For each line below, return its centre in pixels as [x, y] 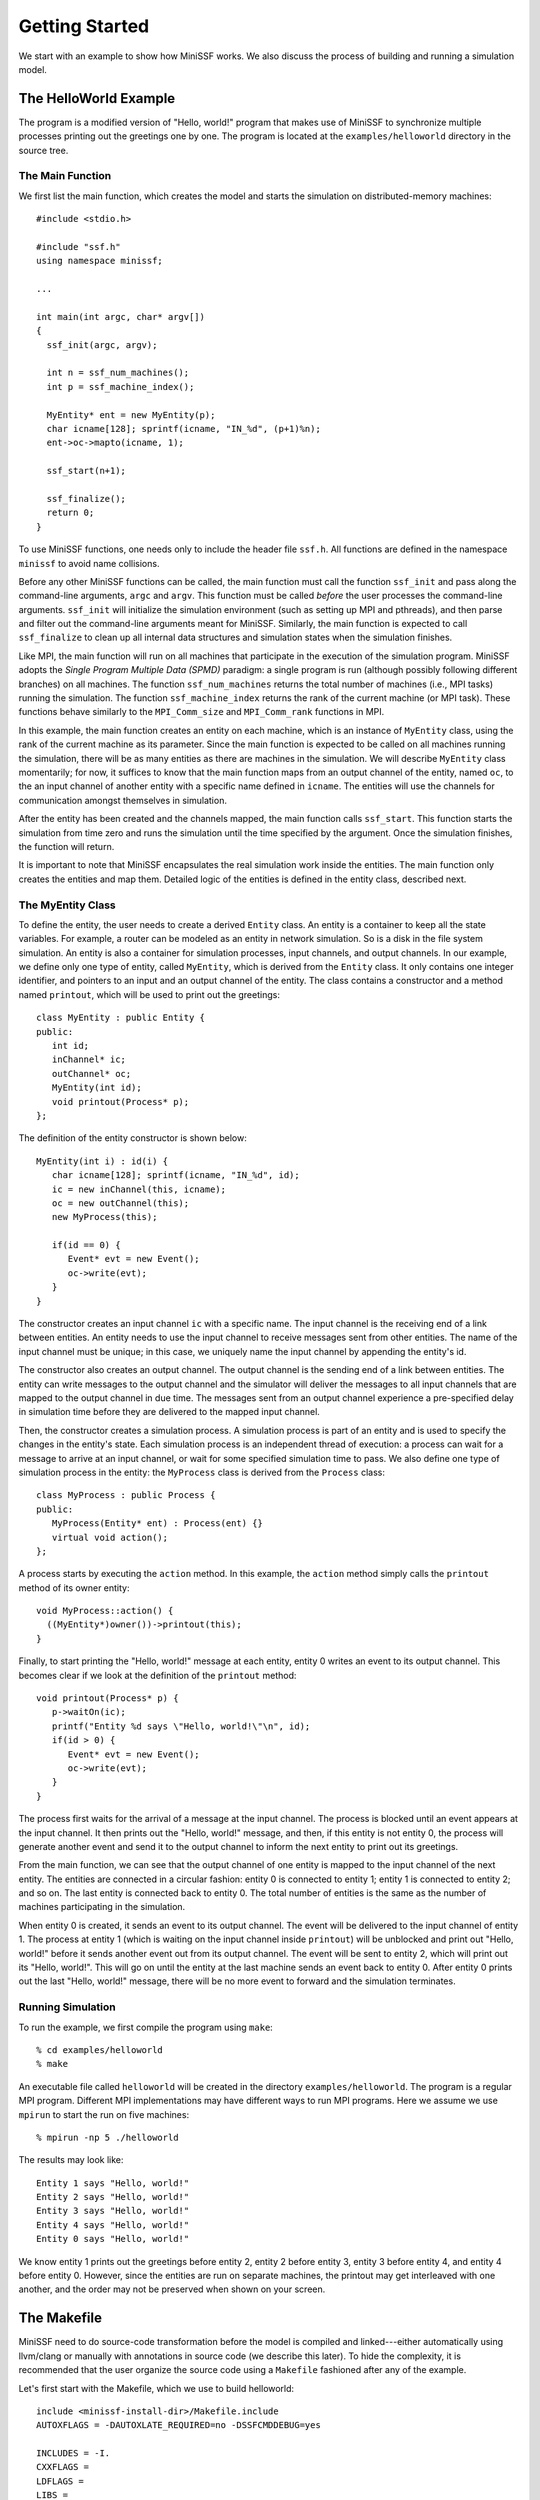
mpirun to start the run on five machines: [104, 2114]
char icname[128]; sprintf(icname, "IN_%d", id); [175, 1175]
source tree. [43, 150]
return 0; [70, 513]
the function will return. [66, 846]
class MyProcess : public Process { [126, 1495]
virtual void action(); [110, 1537]
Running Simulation [67, 2007]
